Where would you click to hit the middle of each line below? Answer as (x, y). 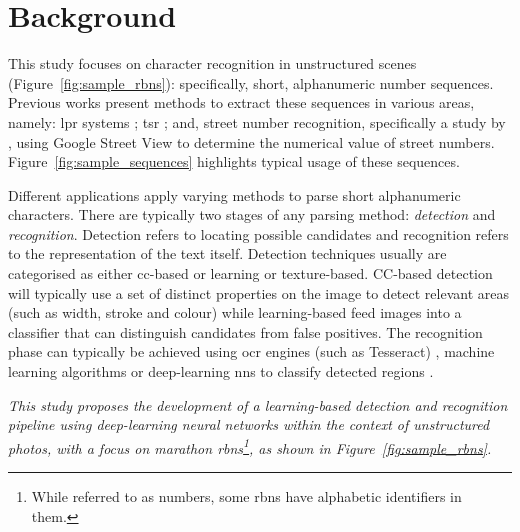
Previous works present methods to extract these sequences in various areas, (241, 102)
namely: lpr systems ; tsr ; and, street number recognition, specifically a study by (257, 121)
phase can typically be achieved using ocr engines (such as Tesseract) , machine (251, 351)
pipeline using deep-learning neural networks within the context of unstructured (249, 424)
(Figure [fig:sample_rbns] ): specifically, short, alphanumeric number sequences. (251, 82)
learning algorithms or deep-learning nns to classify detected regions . (221, 371)
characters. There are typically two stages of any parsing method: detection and (252, 214)
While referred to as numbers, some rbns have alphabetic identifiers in (246, 496)
